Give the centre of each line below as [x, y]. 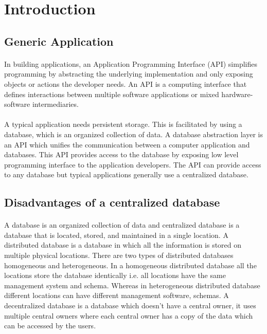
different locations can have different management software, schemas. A [117, 295]
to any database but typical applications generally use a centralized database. [126, 174]
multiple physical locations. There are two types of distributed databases [119, 255]
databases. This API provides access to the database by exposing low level [121, 154]
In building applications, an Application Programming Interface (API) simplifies [131, 63]
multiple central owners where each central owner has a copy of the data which [129, 315]
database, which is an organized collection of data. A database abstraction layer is [133, 134]
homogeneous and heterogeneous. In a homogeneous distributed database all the [130, 265]
